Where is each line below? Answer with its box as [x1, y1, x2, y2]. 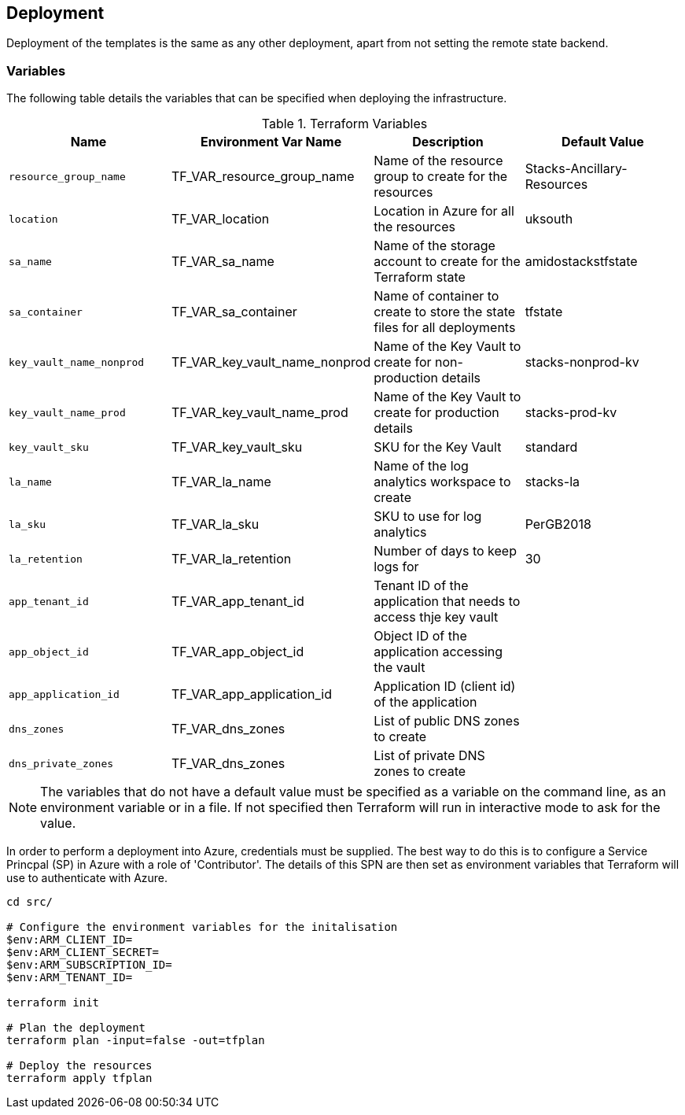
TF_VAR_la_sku [171, 516, 260, 533]
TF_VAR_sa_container [171, 304, 297, 320]
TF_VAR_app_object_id [171, 644, 304, 660]
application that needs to [374, 593, 521, 610]
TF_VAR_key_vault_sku [171, 439, 303, 456]
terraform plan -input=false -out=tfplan [6, 1034, 265, 1047]
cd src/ [6, 895, 53, 909]
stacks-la [525, 474, 580, 490]
